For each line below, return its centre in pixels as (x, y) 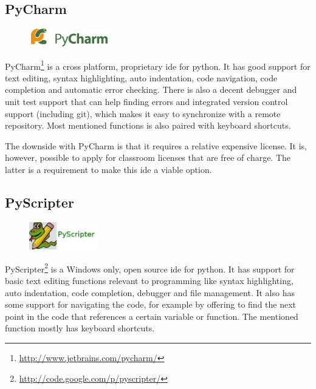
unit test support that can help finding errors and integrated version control (146, 101)
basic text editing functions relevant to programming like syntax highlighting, (149, 280)
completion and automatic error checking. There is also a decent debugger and (151, 90)
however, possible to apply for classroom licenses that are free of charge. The (148, 157)
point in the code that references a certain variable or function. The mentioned (152, 316)
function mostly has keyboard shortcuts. (80, 328)
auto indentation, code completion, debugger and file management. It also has (150, 292)
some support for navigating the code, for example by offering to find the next (151, 304)
